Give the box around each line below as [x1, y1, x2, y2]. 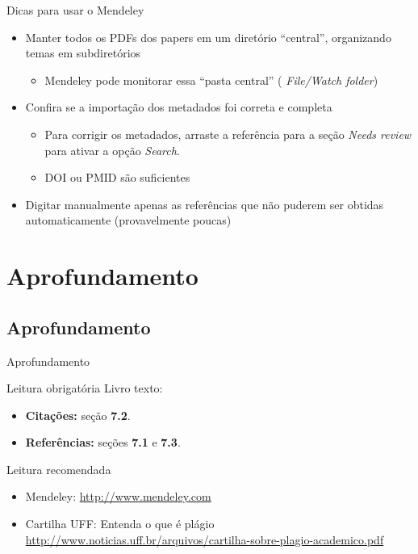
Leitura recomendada [6, 460, 111, 477]
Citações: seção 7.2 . [25, 406, 131, 423]
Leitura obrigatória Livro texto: [6, 380, 163, 397]
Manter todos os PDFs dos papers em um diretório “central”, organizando [25, 28, 391, 45]
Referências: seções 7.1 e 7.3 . [25, 434, 181, 451]
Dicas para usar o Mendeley [6, 2, 144, 18]
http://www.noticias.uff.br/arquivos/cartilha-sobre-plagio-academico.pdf [25, 531, 384, 548]
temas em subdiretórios [25, 44, 141, 61]
